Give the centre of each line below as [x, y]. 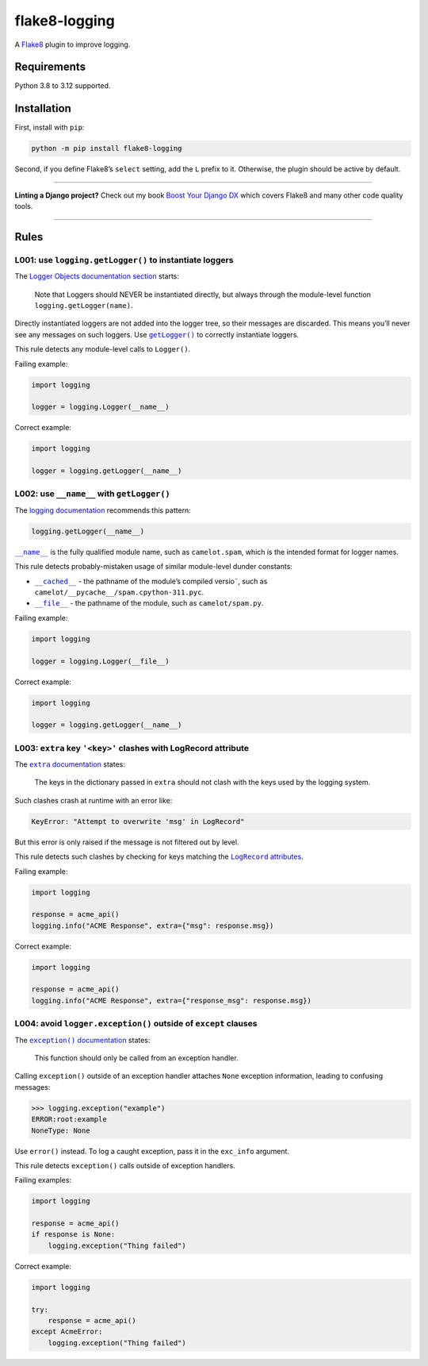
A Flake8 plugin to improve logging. [73, 44]
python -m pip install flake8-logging [107, 148]
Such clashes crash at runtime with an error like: [94, 800]
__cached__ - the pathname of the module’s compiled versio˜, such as [151, 581]
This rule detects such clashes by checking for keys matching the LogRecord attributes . [159, 856]
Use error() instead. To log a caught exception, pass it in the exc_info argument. [152, 1151]
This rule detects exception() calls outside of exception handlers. [125, 1165]
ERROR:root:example [69, 1120]
